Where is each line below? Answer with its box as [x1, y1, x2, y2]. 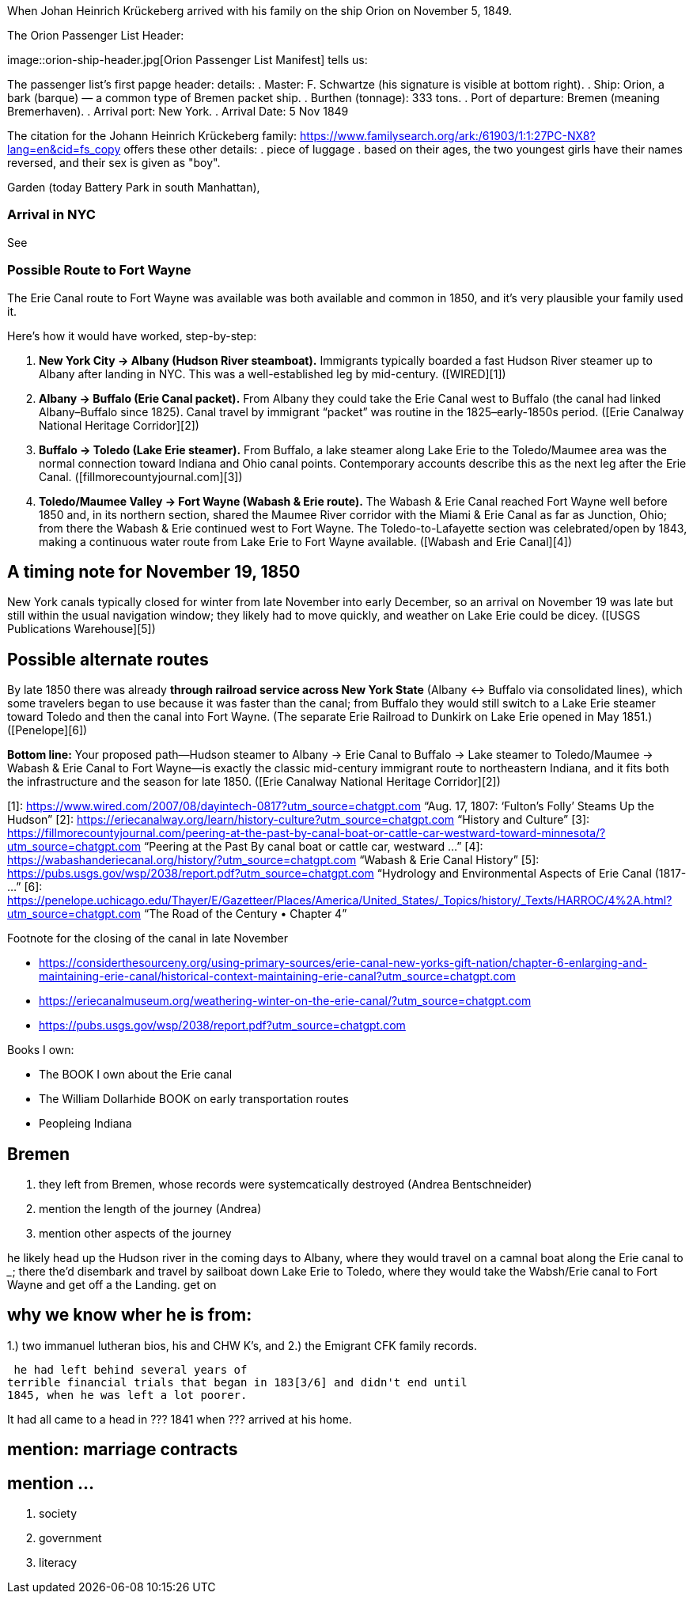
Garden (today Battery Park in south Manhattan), [7, 180, 260, 194]
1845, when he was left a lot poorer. [7, 1388, 248, 1401]
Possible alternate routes [7, 649, 209, 669]
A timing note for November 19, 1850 [7, 561, 301, 582]
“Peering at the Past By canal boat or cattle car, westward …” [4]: [143, 840, 483, 854]
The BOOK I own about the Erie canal [39, 1067, 233, 1082]
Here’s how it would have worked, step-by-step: [7, 328, 257, 343]
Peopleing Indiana [39, 1117, 132, 1131]
